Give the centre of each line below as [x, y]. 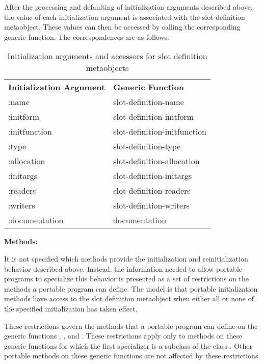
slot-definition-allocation [156, 161]
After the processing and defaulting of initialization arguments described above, [128, 7]
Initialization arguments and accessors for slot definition [107, 56]
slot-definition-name [149, 102]
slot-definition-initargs [153, 176]
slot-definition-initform [154, 117]
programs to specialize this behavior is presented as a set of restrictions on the [126, 279]
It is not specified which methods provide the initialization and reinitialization [126, 258]
